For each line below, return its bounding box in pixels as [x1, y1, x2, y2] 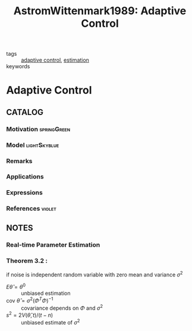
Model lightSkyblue [6, 141, 59, 149]
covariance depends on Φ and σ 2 [21, 303, 103, 311]
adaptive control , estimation [21, 56, 89, 63]
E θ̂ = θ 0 [6, 282, 26, 291]
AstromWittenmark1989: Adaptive [13, 4, 187, 18]
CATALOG [6, 107, 43, 117]
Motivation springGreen [6, 125, 70, 133]
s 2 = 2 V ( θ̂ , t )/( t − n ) [6, 310, 53, 319]
